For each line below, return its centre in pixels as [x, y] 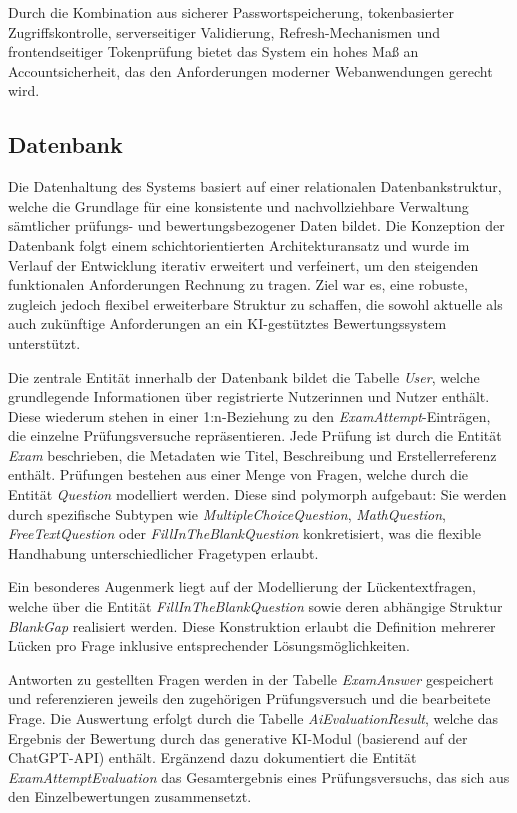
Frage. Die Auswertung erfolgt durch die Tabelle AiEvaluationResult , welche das [253, 718]
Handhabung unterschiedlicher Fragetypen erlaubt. [163, 552]
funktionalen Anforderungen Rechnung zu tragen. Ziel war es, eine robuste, [238, 284]
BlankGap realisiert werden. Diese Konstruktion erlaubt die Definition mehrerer [252, 625]
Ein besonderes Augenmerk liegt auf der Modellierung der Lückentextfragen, [242, 586]
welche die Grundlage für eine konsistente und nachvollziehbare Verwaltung [238, 205]
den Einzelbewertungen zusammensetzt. [130, 796]
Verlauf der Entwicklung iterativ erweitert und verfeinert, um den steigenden [243, 264]
